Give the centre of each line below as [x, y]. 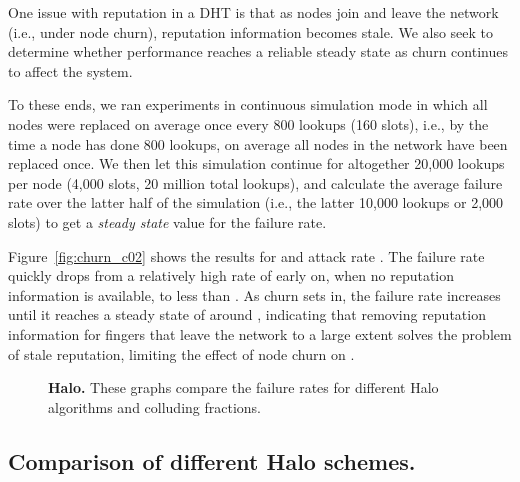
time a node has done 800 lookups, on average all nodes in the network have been [258, 143]
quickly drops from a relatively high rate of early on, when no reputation [231, 275]
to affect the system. [70, 70]
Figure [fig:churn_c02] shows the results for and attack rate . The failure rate [246, 255]
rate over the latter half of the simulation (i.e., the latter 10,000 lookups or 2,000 [256, 202]
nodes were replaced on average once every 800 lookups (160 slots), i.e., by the [248, 123]
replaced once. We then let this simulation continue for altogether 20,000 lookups [256, 163]
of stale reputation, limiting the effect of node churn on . [181, 353]
